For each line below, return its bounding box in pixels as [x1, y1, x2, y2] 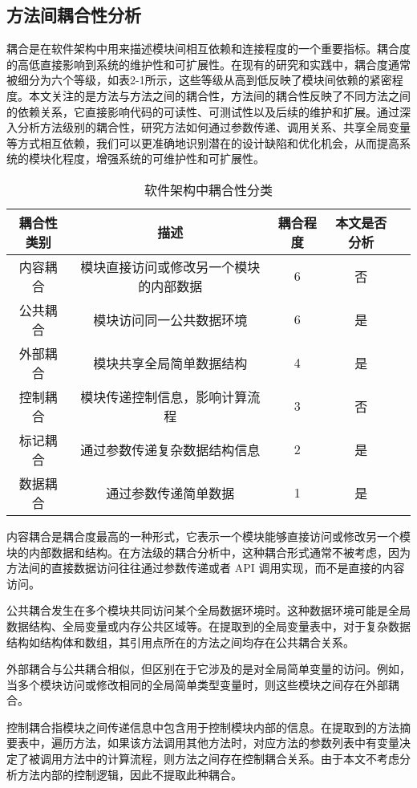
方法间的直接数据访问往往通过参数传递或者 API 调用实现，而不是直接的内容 [6, 559, 405, 576]
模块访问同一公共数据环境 [93, 310, 248, 329]
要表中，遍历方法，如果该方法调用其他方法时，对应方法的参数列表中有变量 [6, 734, 399, 751]
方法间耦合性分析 [6, 2, 141, 27]
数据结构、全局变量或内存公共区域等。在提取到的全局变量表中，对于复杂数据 [6, 617, 411, 634]
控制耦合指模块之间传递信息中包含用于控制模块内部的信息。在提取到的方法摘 [6, 718, 411, 735]
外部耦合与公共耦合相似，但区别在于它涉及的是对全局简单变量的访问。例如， [6, 660, 411, 677]
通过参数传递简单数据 [106, 483, 235, 502]
